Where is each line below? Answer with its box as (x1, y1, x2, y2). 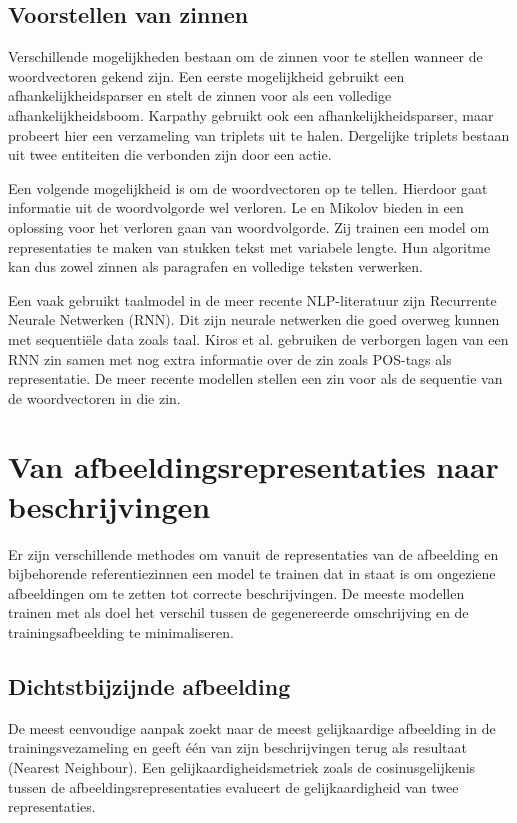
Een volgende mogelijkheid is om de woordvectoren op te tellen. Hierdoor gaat (8, 177, 488, 198)
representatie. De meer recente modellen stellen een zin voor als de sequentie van (8, 368, 503, 389)
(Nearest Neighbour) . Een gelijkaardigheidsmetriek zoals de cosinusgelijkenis (8, 756, 476, 777)
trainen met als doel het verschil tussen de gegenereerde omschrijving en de (8, 602, 469, 623)
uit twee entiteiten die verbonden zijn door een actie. (8, 144, 332, 165)
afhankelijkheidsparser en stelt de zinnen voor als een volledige (8, 85, 392, 106)
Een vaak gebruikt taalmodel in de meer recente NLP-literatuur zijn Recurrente (8, 289, 497, 310)
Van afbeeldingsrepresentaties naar (8, 446, 499, 487)
